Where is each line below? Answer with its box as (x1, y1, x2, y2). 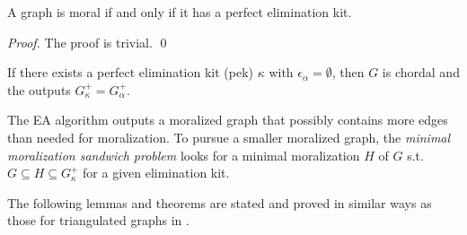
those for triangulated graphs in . (7, 211, 189, 230)
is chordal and (382, 63, 460, 82)
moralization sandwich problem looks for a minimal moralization (7, 145, 360, 164)
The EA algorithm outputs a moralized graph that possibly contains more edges (7, 110, 448, 129)
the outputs (7, 80, 71, 99)
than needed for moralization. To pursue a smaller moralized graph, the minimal (7, 127, 451, 146)
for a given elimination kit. (83, 163, 230, 182)
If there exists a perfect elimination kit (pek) (7, 63, 254, 82)
